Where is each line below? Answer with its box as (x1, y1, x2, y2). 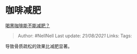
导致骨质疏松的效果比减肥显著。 (5, 43, 72, 49)
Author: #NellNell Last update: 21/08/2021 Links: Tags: (17, 33, 132, 39)
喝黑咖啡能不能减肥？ (5, 22, 50, 29)
